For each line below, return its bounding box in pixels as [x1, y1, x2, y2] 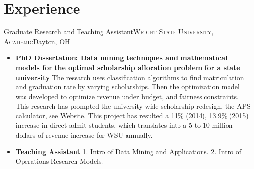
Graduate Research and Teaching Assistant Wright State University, [4, 27, 214, 37]
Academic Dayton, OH [4, 36, 70, 46]
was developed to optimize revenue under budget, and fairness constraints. [15, 91, 239, 101]
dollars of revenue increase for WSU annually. [15, 130, 152, 140]
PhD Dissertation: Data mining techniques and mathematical [15, 53, 228, 63]
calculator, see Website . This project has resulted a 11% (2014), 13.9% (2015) [15, 110, 249, 120]
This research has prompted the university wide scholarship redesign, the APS [15, 101, 251, 111]
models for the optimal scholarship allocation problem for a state [15, 62, 240, 72]
